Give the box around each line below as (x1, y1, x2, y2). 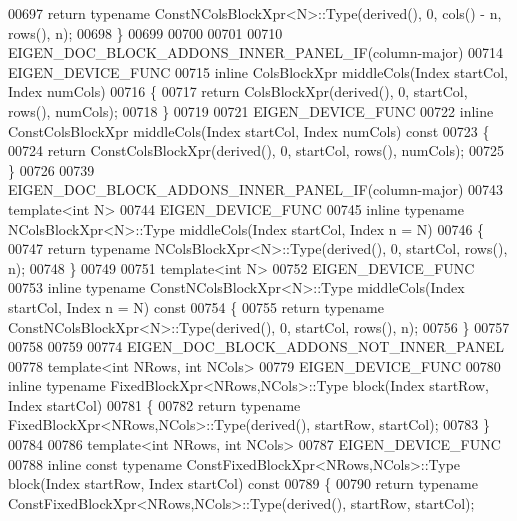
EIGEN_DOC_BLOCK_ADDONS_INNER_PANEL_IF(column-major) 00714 (8, 42, 504, 63)
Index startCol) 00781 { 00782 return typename (8, 394, 301, 415)
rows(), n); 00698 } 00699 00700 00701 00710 (8, 22, 283, 43)
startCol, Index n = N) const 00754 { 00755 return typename (8, 296, 384, 317)
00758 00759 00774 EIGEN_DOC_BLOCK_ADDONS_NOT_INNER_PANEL (8, 336, 504, 357)
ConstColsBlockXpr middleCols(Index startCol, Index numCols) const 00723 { (8, 120, 490, 141)
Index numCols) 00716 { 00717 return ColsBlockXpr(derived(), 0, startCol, (8, 81, 468, 102)
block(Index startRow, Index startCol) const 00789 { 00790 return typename (8, 473, 478, 494)
